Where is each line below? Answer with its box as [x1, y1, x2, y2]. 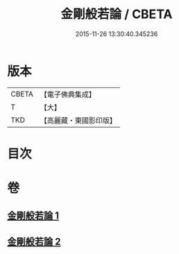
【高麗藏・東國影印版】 [40, 115, 117, 125]
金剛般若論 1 [7, 210, 60, 222]
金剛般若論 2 [7, 235, 61, 247]
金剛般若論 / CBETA [60, 6, 173, 22]
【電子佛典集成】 [40, 90, 96, 99]
